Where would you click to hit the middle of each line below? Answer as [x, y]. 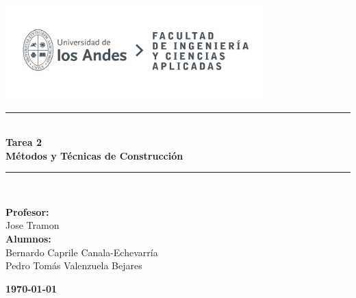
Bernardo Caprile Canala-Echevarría [82, 252]
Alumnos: [28, 239]
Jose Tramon [33, 225]
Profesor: [27, 211]
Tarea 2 [24, 142]
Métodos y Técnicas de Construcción [94, 155]
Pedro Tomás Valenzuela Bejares [74, 265]
